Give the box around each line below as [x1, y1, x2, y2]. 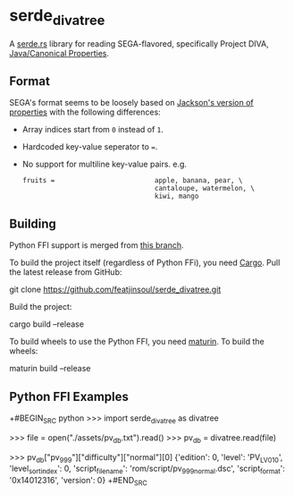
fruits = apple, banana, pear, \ [21, 176, 243, 185]
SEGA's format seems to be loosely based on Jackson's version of [9, 98, 254, 108]
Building [9, 216, 56, 231]
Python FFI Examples [9, 388, 130, 404]
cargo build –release [9, 319, 85, 329]
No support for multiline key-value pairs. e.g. [21, 158, 188, 170]
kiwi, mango [155, 192, 199, 201]
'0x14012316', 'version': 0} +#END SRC [9, 475, 147, 488]
